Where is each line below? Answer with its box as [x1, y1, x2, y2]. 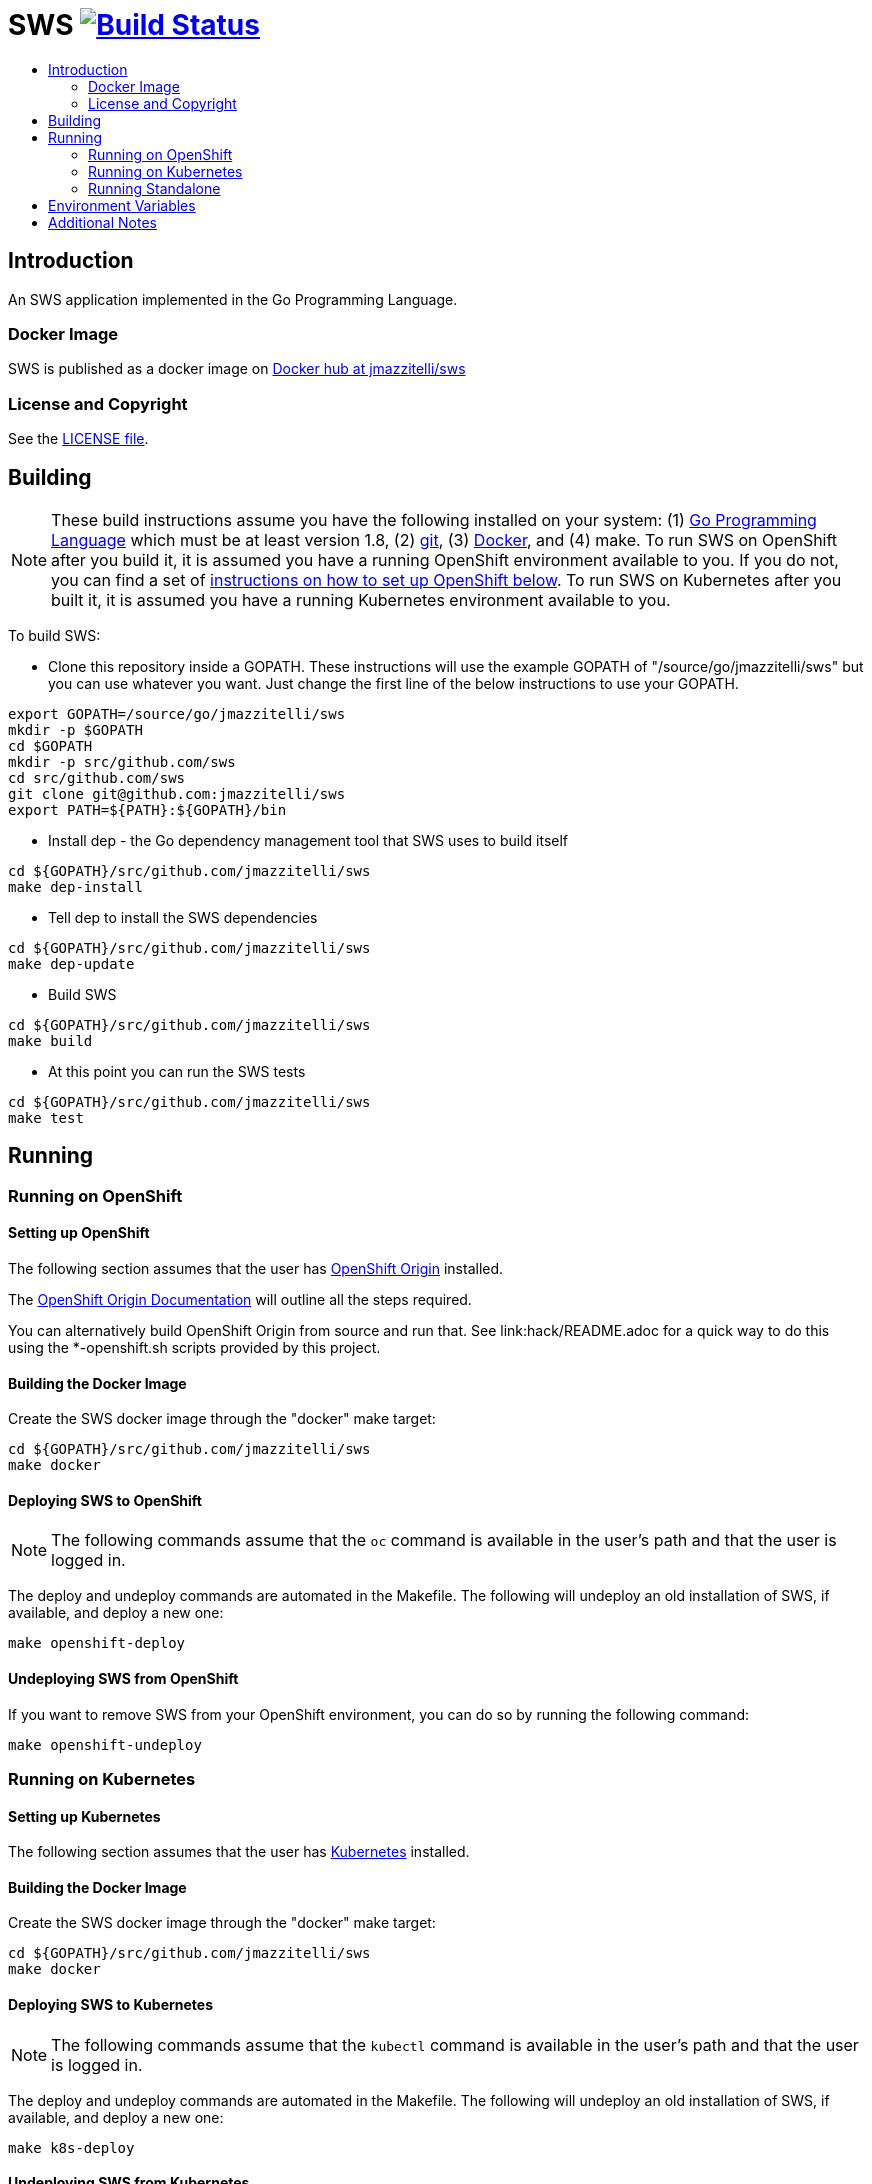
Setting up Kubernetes [8, 1807, 161, 1825]
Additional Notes [48, 213, 157, 231]
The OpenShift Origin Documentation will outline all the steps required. [8, 1291, 472, 1308]
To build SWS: [8, 626, 101, 644]
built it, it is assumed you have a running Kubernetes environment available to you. [51, 589, 671, 610]
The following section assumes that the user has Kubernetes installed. [8, 1843, 470, 1861]
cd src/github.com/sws [8, 769, 186, 786]
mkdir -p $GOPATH [8, 721, 143, 738]
